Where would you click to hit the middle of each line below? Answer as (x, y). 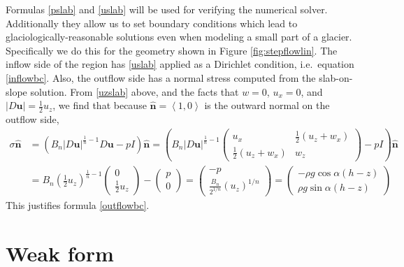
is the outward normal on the (267, 105)
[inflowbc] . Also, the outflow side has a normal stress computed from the (161, 77)
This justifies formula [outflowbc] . (78, 205)
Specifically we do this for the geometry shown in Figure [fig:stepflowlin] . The (172, 50)
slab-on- (336, 77)
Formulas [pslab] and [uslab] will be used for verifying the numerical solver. (167, 9)
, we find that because (100, 105)
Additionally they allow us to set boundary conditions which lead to (152, 23)
